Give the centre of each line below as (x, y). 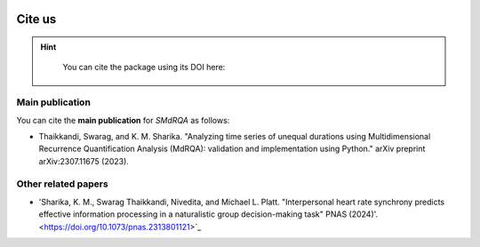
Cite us (36, 19)
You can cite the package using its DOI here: (144, 68)
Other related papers (62, 184)
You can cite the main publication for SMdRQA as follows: (123, 120)
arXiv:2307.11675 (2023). (84, 161)
